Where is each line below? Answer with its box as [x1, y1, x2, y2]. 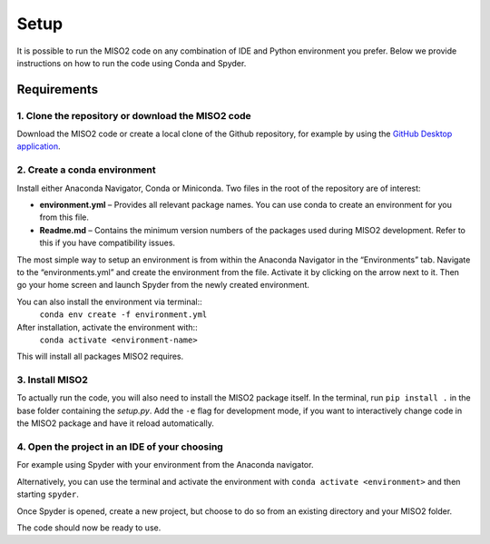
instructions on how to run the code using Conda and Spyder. [16, 57, 247, 68]
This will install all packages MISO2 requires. [16, 351, 184, 362]
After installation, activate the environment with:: [16, 321, 199, 332]
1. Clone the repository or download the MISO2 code [16, 109, 251, 122]
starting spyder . [16, 489, 79, 499]
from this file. [39, 212, 90, 223]
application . [16, 141, 61, 152]
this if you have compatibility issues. [39, 237, 176, 249]
